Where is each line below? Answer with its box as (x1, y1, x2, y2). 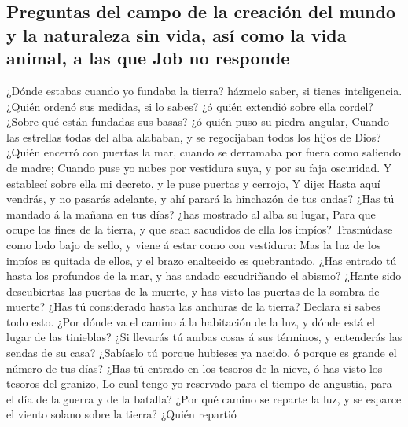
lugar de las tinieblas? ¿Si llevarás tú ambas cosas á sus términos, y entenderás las (6, 329, 402, 345)
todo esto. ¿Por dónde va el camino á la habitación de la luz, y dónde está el (6, 313, 375, 329)
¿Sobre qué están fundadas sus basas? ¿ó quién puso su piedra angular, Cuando (6, 113, 389, 130)
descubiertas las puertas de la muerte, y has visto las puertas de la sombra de (6, 282, 380, 299)
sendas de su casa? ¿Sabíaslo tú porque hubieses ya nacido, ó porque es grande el (6, 344, 397, 361)
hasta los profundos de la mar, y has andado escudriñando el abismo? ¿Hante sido (6, 267, 402, 284)
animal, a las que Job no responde (6, 46, 290, 70)
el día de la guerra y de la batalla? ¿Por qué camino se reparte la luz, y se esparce (6, 390, 402, 407)
